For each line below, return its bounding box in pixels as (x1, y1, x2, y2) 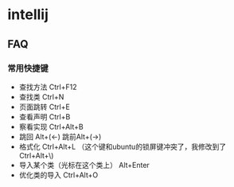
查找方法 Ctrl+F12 (18, 82, 77, 92)
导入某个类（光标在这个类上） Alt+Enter (18, 160, 150, 169)
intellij (7, 6, 49, 24)
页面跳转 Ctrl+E (18, 102, 71, 111)
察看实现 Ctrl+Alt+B (18, 122, 84, 131)
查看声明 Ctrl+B (18, 111, 71, 121)
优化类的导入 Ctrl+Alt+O (18, 169, 99, 180)
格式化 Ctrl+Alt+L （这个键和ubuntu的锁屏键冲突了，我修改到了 (18, 142, 227, 151)
